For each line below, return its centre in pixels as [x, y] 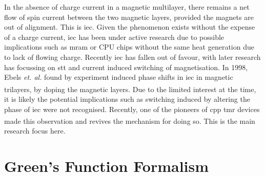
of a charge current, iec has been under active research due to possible [114, 37]
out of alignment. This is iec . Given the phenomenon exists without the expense [130, 27]
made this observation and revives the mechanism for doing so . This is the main [130, 120]
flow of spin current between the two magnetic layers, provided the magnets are [129, 17]
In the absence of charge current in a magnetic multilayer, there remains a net [127, 7]
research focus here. [35, 131]
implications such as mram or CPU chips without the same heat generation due [129, 47]
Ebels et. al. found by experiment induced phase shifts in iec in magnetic [119, 77]
